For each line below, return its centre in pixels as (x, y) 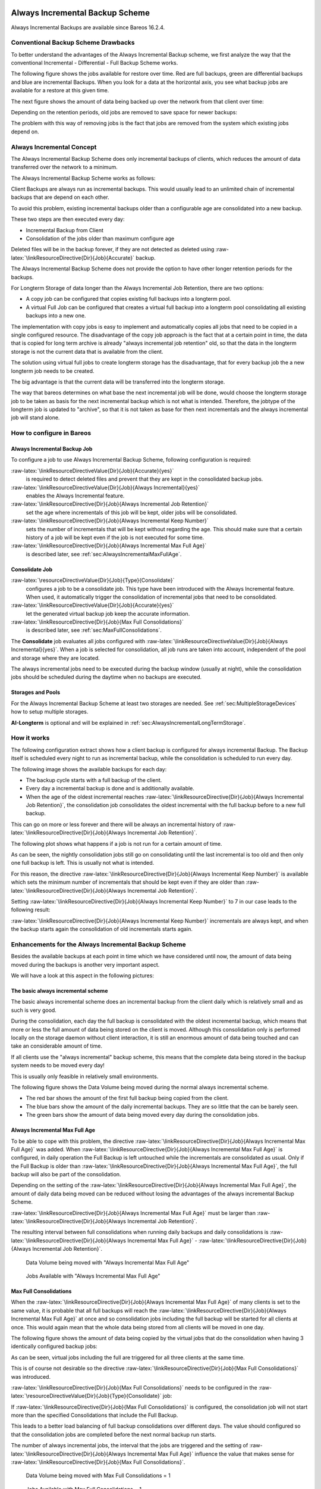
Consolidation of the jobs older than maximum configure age (100, 239)
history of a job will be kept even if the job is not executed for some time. (115, 537)
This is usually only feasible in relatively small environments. (85, 1076)
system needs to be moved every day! (58, 1066)
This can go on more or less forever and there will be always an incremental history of (116, 824)
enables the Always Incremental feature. (75, 496)
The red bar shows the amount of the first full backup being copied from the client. (127, 1098)
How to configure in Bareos (51, 433)
